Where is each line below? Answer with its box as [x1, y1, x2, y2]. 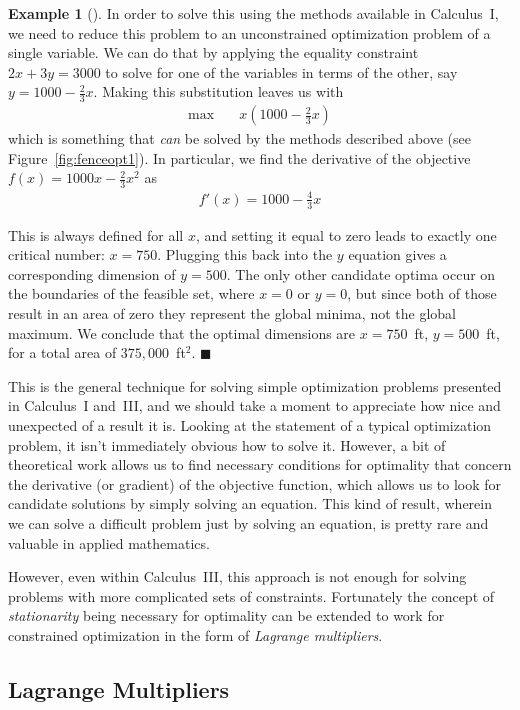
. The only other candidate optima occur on [226, 263, 496, 284]
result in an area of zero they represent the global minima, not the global [8, 303, 456, 323]
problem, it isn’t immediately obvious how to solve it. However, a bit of [8, 434, 446, 455]
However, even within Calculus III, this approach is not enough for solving [8, 566, 467, 587]
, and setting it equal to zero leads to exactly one [195, 224, 497, 245]
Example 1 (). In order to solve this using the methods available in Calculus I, [8, 3, 499, 23]
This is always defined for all [8, 224, 184, 245]
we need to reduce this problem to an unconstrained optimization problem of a [8, 22, 491, 43]
